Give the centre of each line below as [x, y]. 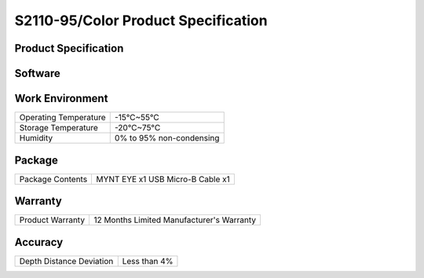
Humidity [36, 138]
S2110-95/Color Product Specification [141, 20]
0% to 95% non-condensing [167, 138]
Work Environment [61, 99]
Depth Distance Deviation [66, 261]
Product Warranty [52, 220]
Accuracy [39, 242]
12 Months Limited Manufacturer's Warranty [175, 220]
